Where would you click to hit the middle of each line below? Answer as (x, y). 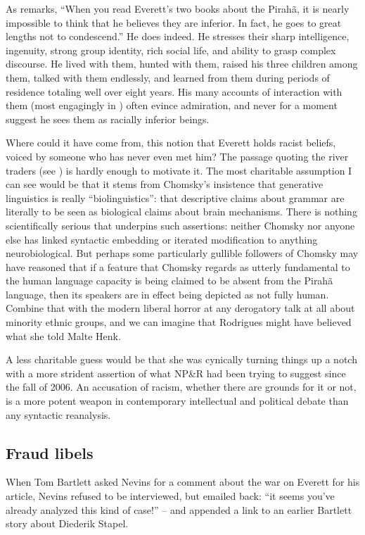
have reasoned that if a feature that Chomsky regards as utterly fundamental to (178, 266)
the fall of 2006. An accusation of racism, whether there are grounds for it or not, (181, 387)
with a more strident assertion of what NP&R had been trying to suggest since (176, 373)
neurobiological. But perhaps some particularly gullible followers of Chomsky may (182, 253)
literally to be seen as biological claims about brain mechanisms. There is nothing (181, 212)
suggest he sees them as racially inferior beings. (108, 119)
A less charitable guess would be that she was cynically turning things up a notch (181, 359)
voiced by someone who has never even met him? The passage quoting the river (177, 156)
